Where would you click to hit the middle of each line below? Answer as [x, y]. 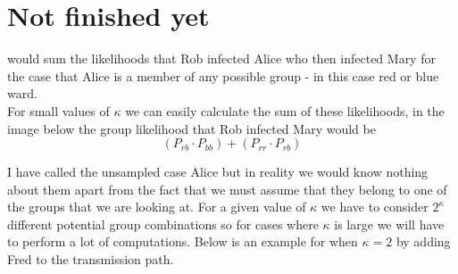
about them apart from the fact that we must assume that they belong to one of [227, 189]
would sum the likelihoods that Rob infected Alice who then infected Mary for [221, 58]
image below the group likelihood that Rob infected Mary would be [192, 128]
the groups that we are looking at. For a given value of [157, 207]
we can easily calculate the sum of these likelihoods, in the [285, 110]
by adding [423, 241]
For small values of [58, 110]
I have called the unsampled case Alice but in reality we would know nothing [218, 172]
